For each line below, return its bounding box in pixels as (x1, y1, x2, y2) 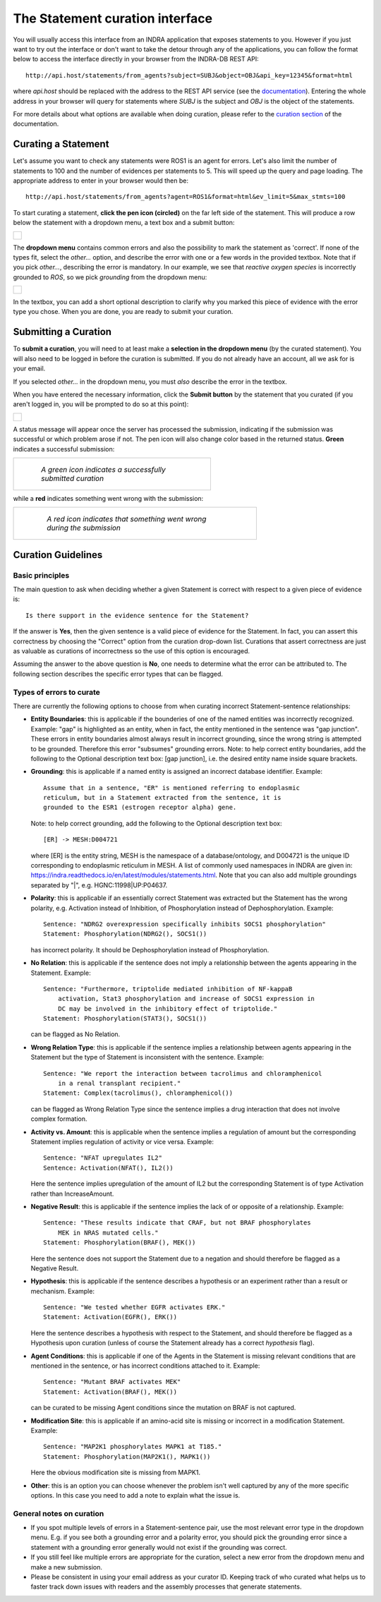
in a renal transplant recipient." (57, 1079, 181, 1088)
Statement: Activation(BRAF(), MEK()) (43, 1388, 178, 1396)
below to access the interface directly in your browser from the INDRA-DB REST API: (13, 55, 259, 63)
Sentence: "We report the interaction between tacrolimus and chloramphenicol (43, 1069, 322, 1077)
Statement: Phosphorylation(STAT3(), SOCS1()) (43, 1014, 207, 1023)
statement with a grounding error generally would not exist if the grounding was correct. (30, 1543, 287, 1551)
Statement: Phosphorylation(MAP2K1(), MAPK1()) (43, 1452, 211, 1460)
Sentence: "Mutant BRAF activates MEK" (43, 1378, 181, 1386)
